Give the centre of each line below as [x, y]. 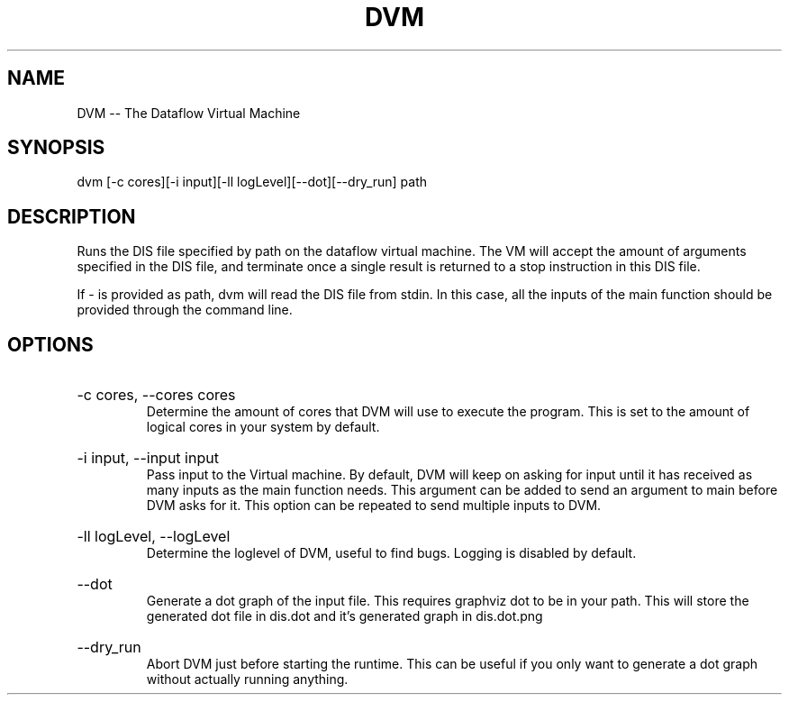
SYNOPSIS [56, 148]
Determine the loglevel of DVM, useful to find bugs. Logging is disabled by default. [391, 553]
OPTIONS [50, 344]
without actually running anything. [247, 679]
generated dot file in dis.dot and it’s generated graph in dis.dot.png [345, 616]
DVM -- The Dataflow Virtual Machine [189, 113]
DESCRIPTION [72, 216]
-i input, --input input [148, 458]
